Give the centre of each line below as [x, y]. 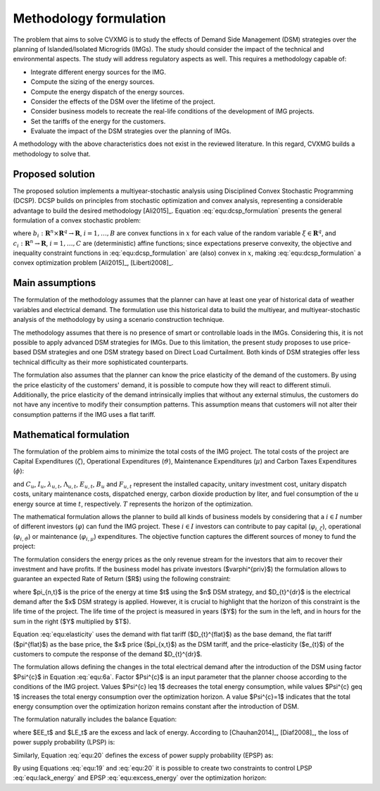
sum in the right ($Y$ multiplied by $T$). [72, 621]
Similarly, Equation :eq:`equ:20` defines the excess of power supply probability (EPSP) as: [143, 755]
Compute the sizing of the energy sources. [93, 82]
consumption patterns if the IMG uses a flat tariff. [84, 414]
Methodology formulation [90, 18]
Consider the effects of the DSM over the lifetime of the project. [123, 101]
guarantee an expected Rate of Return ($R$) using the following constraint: [122, 579]
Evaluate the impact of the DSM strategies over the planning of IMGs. [131, 131]
